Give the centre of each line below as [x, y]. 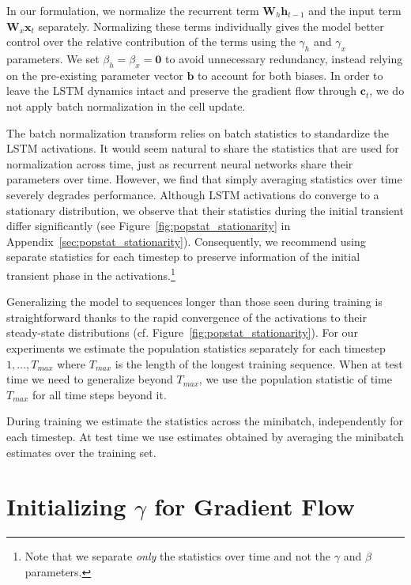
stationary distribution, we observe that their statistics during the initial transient [205, 210]
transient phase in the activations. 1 [91, 274]
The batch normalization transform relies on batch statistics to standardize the [198, 132]
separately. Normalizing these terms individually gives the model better [211, 26]
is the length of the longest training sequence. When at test [259, 363]
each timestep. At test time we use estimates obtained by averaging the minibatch [205, 436]
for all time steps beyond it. [100, 394]
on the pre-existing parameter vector [95, 75]
